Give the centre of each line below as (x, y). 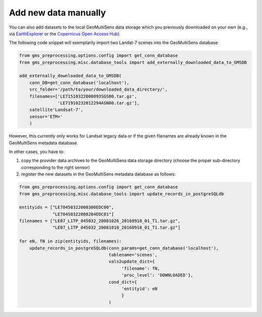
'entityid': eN (139, 289)
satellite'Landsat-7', (56, 110)
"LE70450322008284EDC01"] (83, 214)
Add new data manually (57, 13)
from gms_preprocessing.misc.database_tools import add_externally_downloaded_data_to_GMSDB (133, 62)
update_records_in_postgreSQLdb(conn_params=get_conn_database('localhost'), (124, 248)
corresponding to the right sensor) (56, 167)
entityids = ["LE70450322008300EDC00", (66, 207)
